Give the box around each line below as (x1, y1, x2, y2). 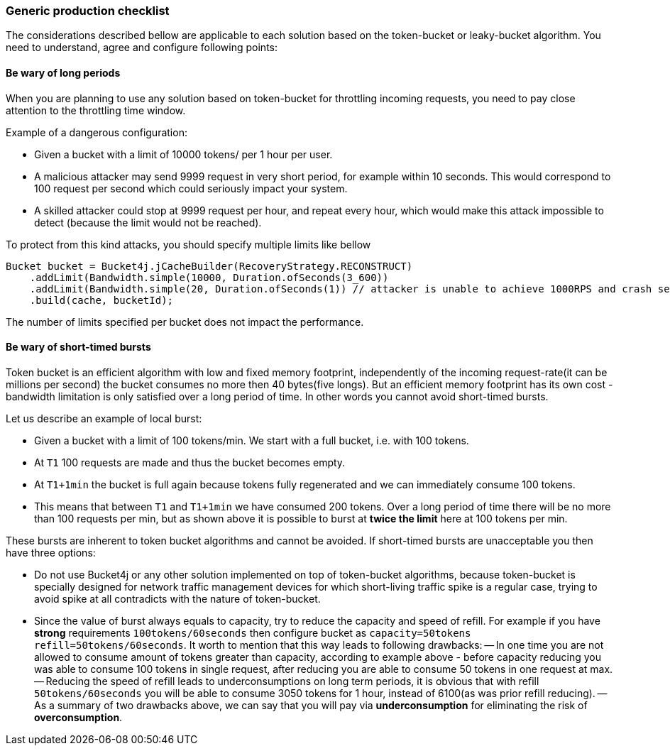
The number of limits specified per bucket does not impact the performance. (6, 315, 364, 328)
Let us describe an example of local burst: (6, 412, 202, 424)
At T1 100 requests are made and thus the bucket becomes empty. (34, 456, 346, 468)
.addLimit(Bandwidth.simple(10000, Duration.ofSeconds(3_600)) (29, 271, 389, 283)
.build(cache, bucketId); (29, 294, 174, 306)
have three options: (6, 546, 96, 559)
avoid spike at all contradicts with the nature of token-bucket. (34, 592, 321, 605)
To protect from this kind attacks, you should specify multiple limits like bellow (6, 238, 371, 251)
